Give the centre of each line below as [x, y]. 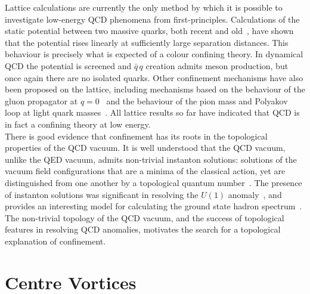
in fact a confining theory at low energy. [78, 124]
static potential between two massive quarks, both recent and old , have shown [149, 31]
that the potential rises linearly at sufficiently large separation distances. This [147, 42]
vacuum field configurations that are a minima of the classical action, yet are [145, 171]
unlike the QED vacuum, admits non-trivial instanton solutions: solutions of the [151, 159]
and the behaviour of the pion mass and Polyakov [197, 100]
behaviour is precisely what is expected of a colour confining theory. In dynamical [154, 54]
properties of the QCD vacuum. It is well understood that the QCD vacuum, [145, 148]
